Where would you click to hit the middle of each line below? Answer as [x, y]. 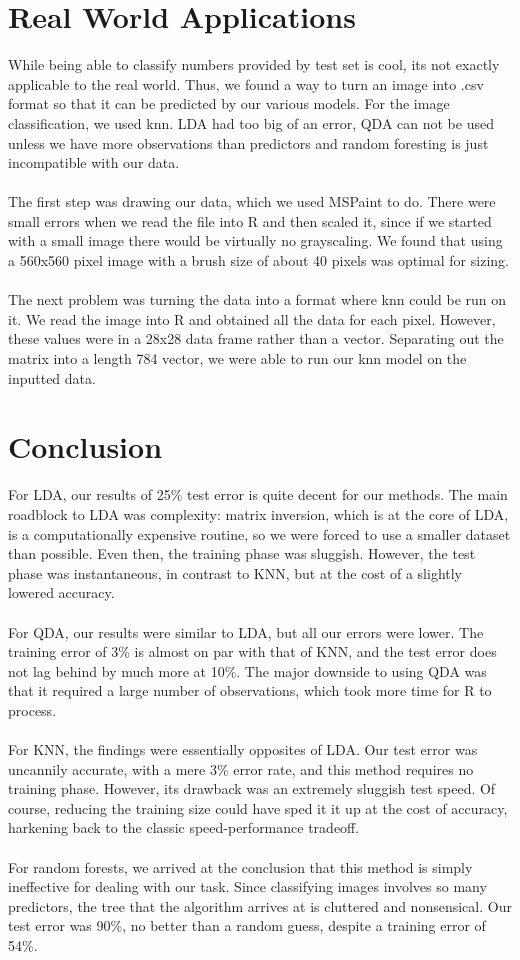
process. [32, 709]
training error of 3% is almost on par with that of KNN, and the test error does [252, 651]
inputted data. [52, 377]
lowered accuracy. [61, 592]
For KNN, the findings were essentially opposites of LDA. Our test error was [243, 749]
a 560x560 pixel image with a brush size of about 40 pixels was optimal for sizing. [258, 260]
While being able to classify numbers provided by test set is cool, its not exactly [254, 64]
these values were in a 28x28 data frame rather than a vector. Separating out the [256, 338]
